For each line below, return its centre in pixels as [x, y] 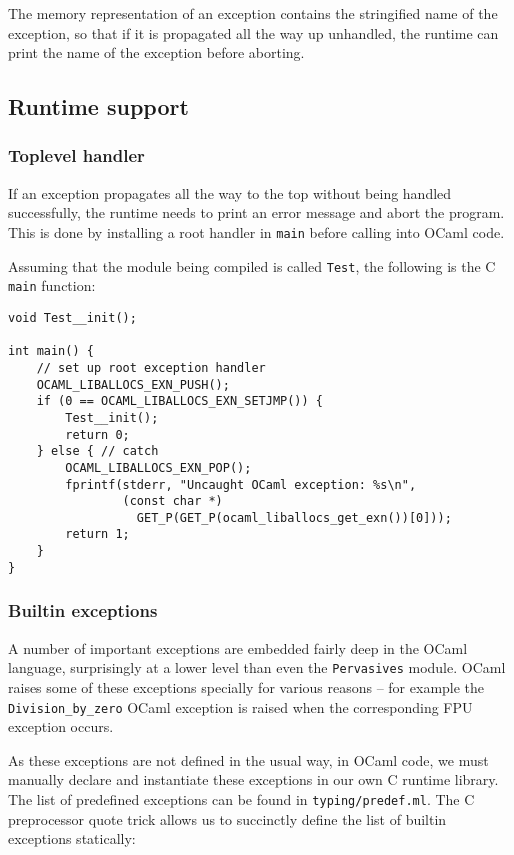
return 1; [97, 534]
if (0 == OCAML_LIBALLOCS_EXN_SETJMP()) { [179, 401]
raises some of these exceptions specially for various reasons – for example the [246, 686]
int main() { [51, 351]
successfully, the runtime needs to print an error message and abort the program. [256, 212]
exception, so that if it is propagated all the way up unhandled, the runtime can [253, 32]
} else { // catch [97, 451]
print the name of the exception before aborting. [156, 52]
